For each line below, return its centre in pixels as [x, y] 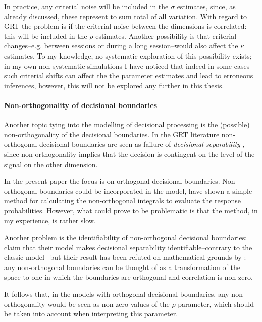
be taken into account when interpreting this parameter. [91, 314]
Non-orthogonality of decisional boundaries [81, 105]
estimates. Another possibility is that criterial [166, 36]
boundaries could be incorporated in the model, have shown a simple [146, 191]
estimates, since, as [206, 6]
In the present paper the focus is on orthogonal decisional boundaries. [112, 181]
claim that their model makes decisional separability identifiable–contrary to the [128, 247]
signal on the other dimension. [51, 164]
